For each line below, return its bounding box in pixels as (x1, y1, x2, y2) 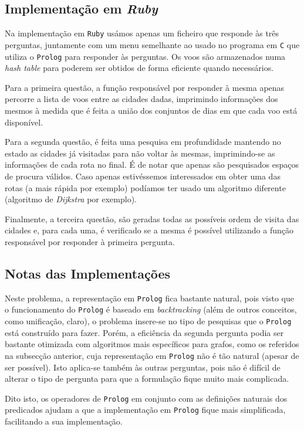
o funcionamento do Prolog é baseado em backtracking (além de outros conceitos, (5, 303, 297, 315)
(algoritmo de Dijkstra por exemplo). (5, 193, 137, 205)
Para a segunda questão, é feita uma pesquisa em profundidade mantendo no (5, 135, 281, 148)
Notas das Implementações (5, 264, 171, 282)
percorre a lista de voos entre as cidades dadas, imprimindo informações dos (5, 93, 278, 105)
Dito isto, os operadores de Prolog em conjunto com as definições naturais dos (5, 392, 288, 404)
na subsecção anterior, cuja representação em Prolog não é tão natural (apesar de (5, 349, 299, 361)
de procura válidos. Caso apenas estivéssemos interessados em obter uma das (5, 169, 281, 182)
